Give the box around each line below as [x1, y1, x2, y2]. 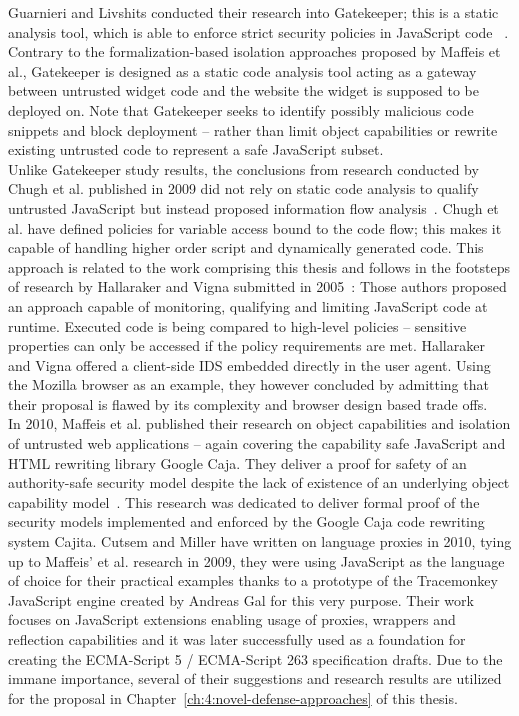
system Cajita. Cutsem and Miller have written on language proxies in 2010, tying [8, 531, 512, 552]
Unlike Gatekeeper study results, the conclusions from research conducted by [8, 158, 479, 179]
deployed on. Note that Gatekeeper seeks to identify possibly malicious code [8, 99, 474, 120]
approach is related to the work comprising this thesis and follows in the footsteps [8, 256, 511, 277]
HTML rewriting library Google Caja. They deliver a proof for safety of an [8, 452, 467, 473]
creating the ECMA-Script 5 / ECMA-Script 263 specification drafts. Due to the [8, 648, 503, 669]
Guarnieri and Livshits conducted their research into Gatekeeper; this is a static [8, 2, 499, 22]
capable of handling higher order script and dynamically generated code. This [8, 237, 484, 258]
